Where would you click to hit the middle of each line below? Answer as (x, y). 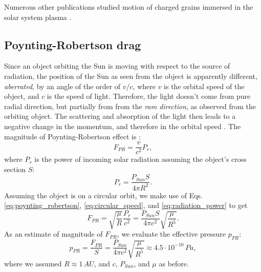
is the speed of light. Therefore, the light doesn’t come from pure (149, 96)
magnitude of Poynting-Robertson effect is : (72, 136)
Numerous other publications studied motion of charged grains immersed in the (129, 7)
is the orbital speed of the (204, 86)
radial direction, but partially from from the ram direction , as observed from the (130, 106)
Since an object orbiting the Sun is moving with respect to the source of (117, 66)
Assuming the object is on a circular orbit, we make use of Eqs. (103, 195)
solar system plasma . (38, 17)
